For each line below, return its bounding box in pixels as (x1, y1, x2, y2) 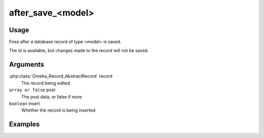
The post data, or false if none (21, 94, 83, 99)
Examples (9, 120, 40, 129)
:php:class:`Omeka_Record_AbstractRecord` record (9, 73, 112, 79)
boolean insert (9, 100, 40, 106)
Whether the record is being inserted (21, 107, 96, 113)
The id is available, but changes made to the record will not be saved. (9, 48, 149, 54)
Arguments (9, 60, 44, 69)
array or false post (9, 87, 56, 93)
